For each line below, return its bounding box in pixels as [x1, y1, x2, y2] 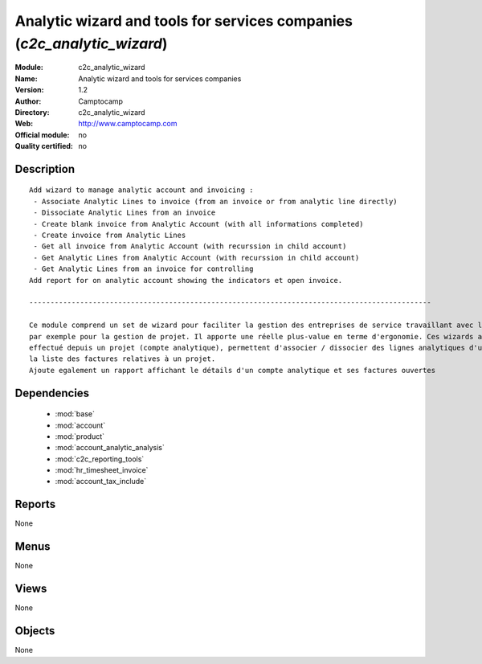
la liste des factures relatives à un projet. [29, 355, 216, 363]
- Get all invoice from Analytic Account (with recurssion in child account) [33, 242, 347, 251]
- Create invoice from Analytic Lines [33, 231, 186, 240]
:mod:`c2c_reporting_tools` [55, 454, 145, 464]
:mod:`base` [55, 409, 96, 419]
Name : [14, 73, 38, 84]
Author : [14, 96, 42, 106]
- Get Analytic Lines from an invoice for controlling [33, 264, 254, 273]
